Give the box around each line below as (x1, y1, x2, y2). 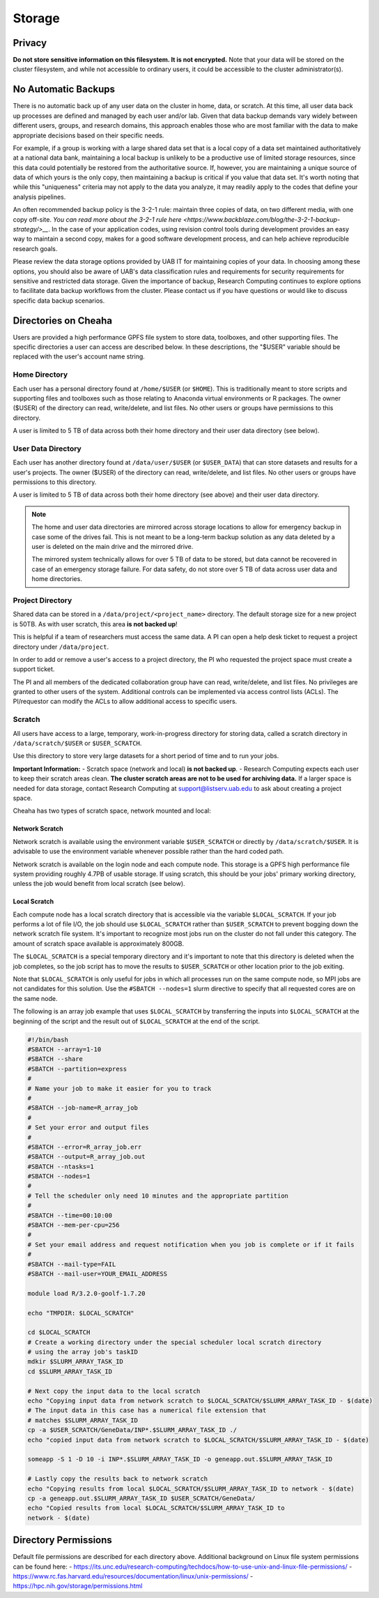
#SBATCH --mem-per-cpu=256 (27, 1221, 120, 1229)
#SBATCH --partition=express (27, 1064, 127, 1073)
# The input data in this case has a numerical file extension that (27, 1406, 267, 1415)
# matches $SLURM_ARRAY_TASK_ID (27, 1416, 139, 1424)
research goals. (13, 244, 58, 252)
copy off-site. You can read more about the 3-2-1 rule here (13, 215, 182, 223)
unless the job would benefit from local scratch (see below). (13, 880, 185, 888)
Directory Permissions (13, 1535, 113, 1546)
